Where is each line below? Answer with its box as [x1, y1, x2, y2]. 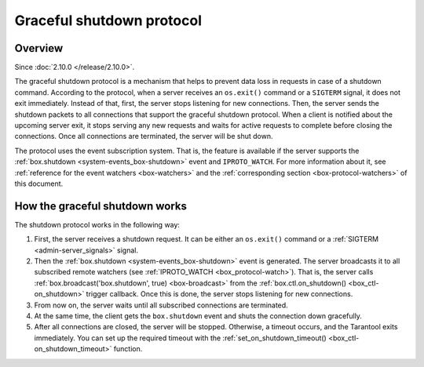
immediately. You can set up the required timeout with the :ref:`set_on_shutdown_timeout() [34, 333, 327, 343]
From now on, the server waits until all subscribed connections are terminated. [34, 300, 288, 310]
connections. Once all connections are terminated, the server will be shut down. [14, 132, 273, 141]
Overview [14, 42, 64, 55]
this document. [14, 179, 64, 188]
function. [113, 344, 143, 354]
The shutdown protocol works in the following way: [14, 220, 181, 229]
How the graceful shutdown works [14, 199, 188, 213]
